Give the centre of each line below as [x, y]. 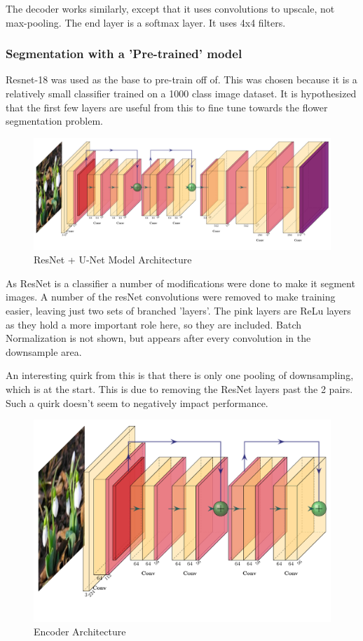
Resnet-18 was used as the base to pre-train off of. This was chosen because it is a [181, 80]
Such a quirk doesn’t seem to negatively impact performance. [137, 402]
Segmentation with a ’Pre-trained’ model [124, 54]
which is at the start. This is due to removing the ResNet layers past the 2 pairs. [179, 388]
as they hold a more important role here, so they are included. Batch [154, 324]
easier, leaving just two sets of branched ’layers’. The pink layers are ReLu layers [178, 310]
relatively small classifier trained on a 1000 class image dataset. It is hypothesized [181, 93]
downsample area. [44, 351]
